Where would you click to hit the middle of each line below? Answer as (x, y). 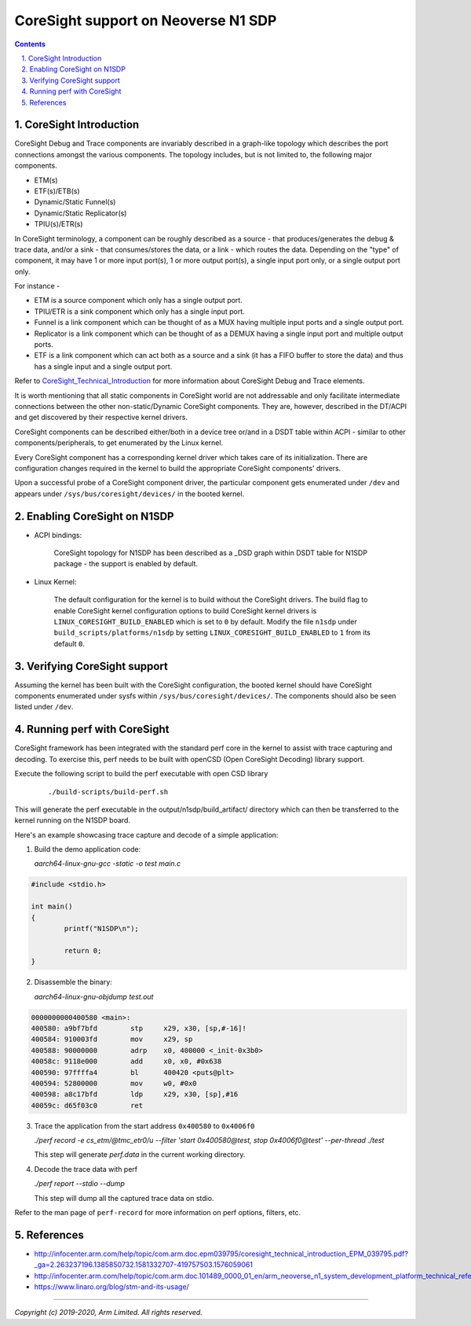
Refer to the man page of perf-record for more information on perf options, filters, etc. (158, 1213)
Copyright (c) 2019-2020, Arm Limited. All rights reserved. (109, 1313)
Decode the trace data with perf (86, 1169)
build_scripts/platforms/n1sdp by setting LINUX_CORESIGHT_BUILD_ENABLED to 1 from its (212, 632)
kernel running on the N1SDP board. (73, 820)
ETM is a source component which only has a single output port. (138, 300)
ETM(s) (46, 180)
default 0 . (69, 643)
